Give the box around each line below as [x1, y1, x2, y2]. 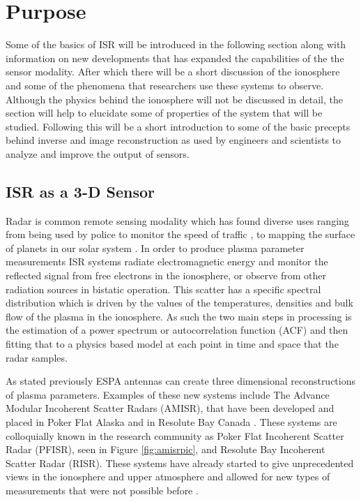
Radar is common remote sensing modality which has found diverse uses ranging [6, 213, 349, 228]
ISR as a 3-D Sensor [6, 180, 155, 202]
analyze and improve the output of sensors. [6, 146, 190, 161]
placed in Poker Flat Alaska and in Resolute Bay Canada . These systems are [6, 414, 337, 429]
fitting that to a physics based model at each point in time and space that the [6, 337, 339, 351]
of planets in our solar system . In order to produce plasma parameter [6, 240, 305, 255]
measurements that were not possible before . [6, 482, 199, 497]
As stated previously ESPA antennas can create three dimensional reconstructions [6, 374, 356, 388]
